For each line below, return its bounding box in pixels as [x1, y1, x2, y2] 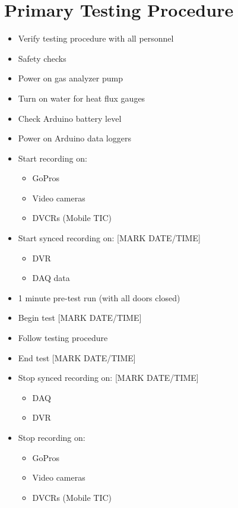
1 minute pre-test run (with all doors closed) [18, 291, 180, 304]
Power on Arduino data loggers [18, 132, 131, 144]
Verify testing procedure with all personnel [18, 32, 174, 45]
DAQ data [32, 272, 70, 284]
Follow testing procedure [18, 332, 108, 344]
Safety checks [18, 52, 66, 64]
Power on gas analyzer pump [18, 72, 123, 84]
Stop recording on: [18, 431, 85, 443]
